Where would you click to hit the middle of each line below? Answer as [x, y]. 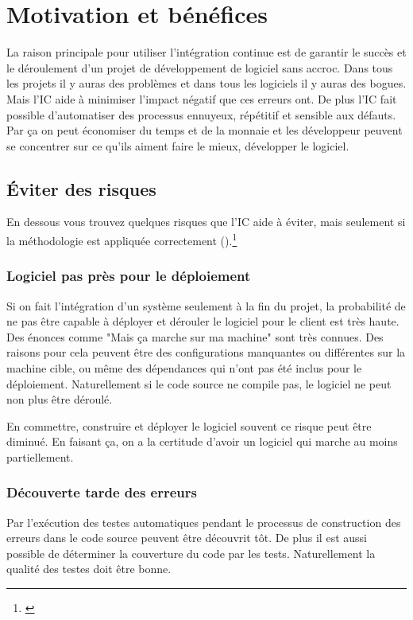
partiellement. [40, 456]
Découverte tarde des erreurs [102, 492]
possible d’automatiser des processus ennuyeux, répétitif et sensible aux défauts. [201, 114]
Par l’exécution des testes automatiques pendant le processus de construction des [204, 522]
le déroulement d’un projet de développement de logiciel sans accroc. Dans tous [200, 67]
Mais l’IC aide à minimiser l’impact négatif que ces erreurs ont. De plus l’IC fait [202, 98]
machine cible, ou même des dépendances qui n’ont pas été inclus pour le [184, 367]
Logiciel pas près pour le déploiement [129, 276]
